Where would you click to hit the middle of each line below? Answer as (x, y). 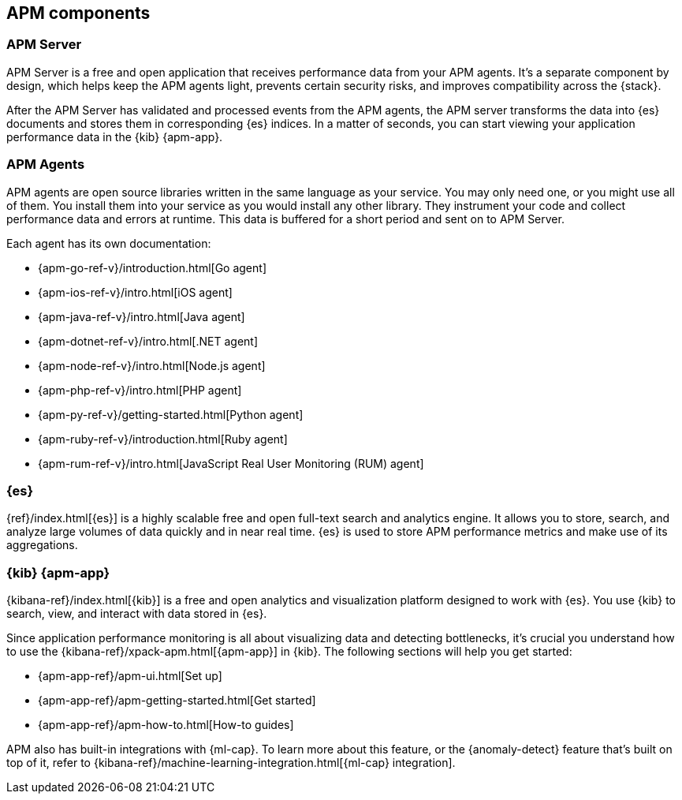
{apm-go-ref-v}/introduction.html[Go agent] (152, 267)
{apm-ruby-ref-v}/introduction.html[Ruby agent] (163, 439)
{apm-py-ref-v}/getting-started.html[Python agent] (171, 414)
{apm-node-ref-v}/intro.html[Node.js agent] (152, 365)
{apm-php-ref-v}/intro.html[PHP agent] (140, 390)
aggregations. (42, 545)
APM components (78, 13)
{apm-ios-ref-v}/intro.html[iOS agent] (135, 292)
